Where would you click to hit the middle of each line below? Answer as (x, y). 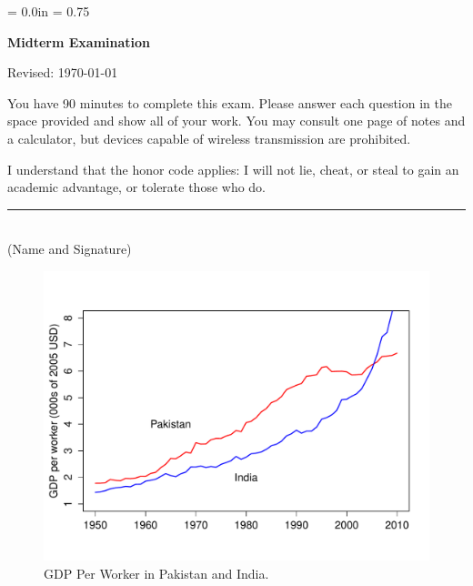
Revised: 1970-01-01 (63, 72)
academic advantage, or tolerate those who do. (137, 187)
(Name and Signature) (70, 249)
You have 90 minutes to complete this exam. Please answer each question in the (230, 102)
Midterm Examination (79, 41)
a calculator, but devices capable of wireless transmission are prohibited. (209, 138)
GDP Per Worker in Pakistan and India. (156, 573)
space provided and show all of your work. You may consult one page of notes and (236, 121)
